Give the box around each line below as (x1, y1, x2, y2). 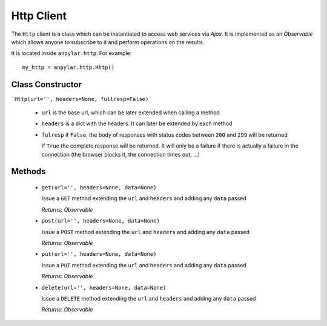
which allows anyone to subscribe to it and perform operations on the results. (11, 38, 205, 45)
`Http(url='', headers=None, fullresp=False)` (11, 96, 152, 102)
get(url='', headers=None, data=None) (41, 184, 157, 191)
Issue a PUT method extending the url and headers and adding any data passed (41, 261, 246, 269)
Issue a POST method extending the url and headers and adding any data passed (41, 228, 250, 235)
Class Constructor (11, 79, 82, 90)
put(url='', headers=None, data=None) (41, 251, 157, 258)
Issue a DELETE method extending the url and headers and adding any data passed (41, 295, 256, 302)
